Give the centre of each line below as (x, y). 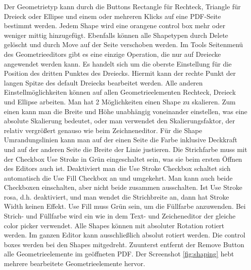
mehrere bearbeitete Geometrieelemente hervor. (75, 263)
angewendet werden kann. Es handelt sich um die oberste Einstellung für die (118, 63)
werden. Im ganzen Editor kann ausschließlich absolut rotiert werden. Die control (125, 235)
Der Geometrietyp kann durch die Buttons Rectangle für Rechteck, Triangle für (122, 6)
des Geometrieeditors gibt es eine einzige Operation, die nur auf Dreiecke (112, 54)
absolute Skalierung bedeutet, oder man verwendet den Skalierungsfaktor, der (120, 121)
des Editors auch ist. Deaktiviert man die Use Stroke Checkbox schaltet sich (117, 168)
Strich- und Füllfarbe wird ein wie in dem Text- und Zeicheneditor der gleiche (120, 216)
